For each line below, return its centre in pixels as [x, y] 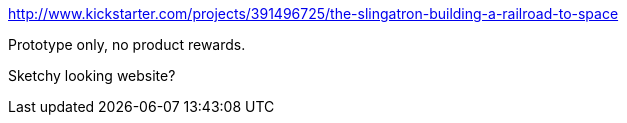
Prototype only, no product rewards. [127, 44]
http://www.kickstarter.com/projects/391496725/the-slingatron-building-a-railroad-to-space [313, 13]
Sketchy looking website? [92, 75]
